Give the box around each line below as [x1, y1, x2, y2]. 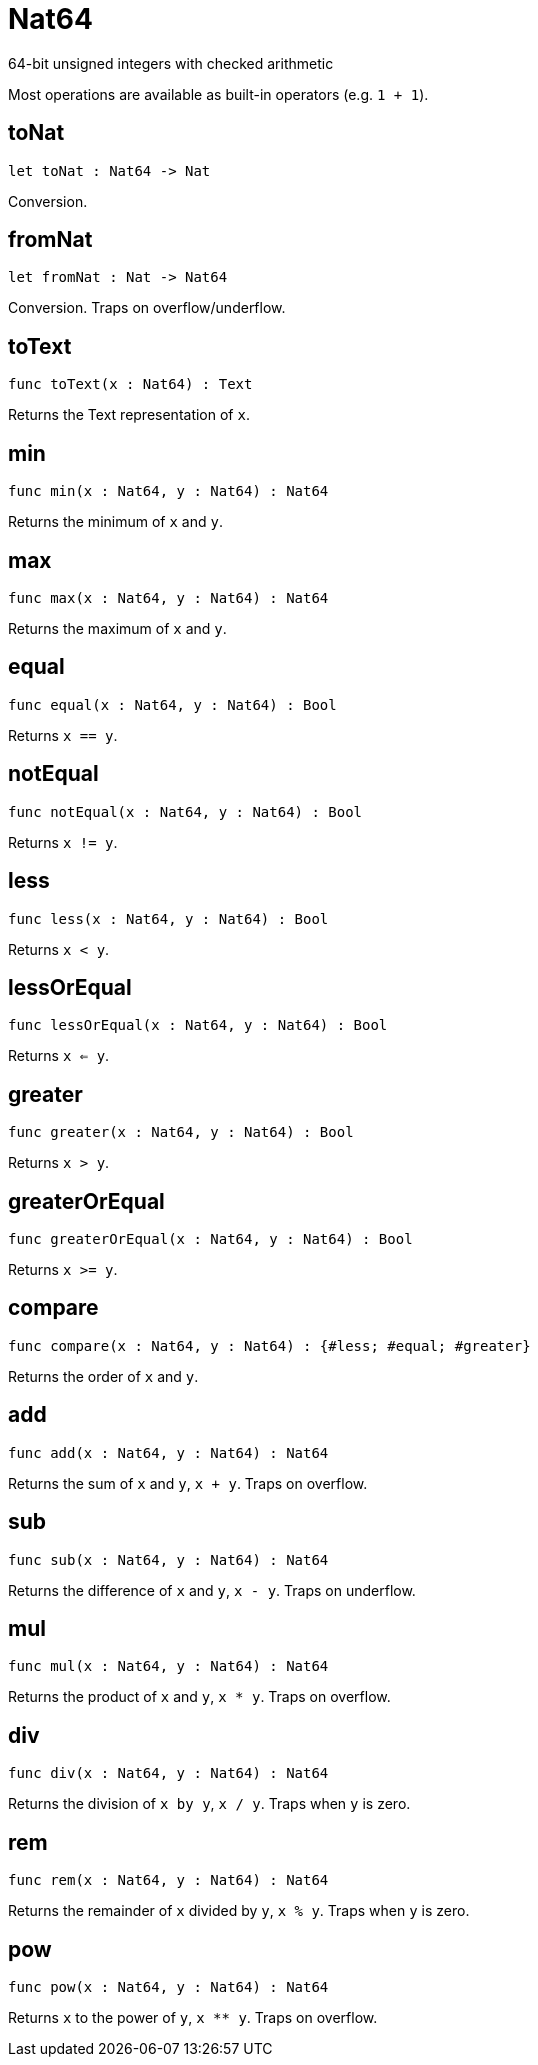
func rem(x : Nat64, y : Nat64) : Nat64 [8, 1872, 329, 1889]
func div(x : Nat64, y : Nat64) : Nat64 [8, 1765, 329, 1782]
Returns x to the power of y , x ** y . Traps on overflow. [8, 2008, 378, 2026]
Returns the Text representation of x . [8, 406, 250, 424]
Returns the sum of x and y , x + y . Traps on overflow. [8, 1474, 368, 1492]
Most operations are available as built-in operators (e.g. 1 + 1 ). [8, 85, 429, 103]
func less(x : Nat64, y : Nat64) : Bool [8, 910, 329, 927]
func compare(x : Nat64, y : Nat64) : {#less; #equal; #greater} [8, 1337, 531, 1354]
